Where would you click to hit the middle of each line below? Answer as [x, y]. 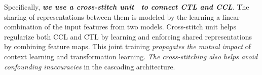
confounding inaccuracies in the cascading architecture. [90, 66]
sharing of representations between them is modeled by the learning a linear [122, 16]
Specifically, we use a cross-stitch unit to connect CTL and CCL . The [127, 7]
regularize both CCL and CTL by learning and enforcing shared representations [128, 36]
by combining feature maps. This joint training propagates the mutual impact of [127, 46]
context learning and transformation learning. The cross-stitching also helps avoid [131, 56]
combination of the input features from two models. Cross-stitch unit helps [120, 27]
